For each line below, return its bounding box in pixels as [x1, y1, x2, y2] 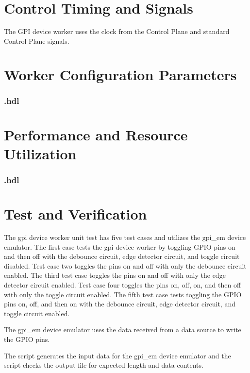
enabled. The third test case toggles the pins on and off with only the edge [4, 270, 226, 280]
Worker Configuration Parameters [4, 64, 237, 84]
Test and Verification [4, 204, 147, 224]
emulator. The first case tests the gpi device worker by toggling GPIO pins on [4, 241, 235, 252]
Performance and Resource [4, 124, 188, 144]
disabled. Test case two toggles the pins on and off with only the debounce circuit [4, 260, 247, 271]
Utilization [4, 143, 77, 163]
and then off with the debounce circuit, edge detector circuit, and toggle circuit [4, 251, 240, 261]
